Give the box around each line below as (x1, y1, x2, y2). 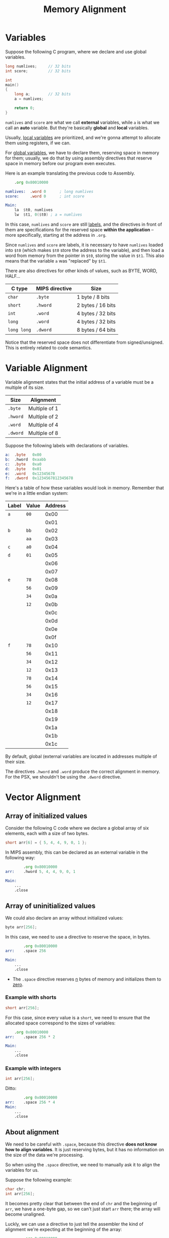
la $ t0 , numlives (14, 208, 53, 213)
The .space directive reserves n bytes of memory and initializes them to (12, 976, 161, 982)
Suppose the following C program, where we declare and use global (5, 48, 147, 55)
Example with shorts (5, 994, 57, 1001)
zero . (12, 981, 24, 988)
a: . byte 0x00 (5, 452, 42, 457)
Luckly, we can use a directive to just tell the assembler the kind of (5, 1221, 144, 1227)
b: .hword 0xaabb (5, 457, 46, 462)
